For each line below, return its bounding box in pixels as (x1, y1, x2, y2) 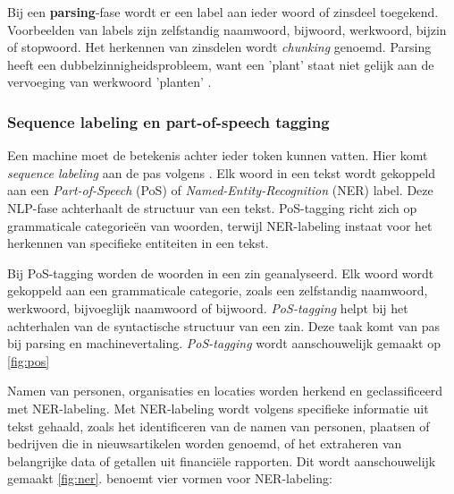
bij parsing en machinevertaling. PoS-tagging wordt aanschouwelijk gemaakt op (7, 334, 441, 353)
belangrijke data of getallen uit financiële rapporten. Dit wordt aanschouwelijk (7, 451, 436, 470)
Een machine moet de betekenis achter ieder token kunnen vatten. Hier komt (7, 146, 428, 165)
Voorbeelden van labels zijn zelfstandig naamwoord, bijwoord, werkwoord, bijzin (7, 20, 447, 38)
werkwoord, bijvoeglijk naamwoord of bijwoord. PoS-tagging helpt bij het (7, 298, 408, 317)
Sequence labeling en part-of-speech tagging (7, 110, 330, 132)
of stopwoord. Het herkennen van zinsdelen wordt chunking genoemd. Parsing (7, 38, 432, 56)
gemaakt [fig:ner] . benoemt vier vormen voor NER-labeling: (7, 469, 332, 488)
